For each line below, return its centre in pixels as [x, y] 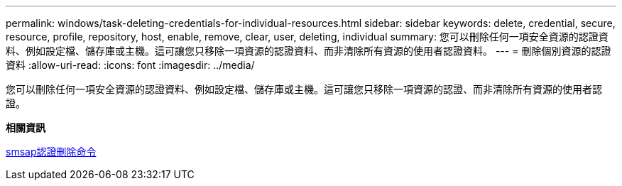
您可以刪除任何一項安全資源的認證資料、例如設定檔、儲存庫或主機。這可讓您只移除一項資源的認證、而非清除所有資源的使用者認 [304, 89]
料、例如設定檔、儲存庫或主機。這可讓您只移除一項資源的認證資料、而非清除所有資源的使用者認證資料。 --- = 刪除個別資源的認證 [309, 51]
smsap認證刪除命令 [51, 152]
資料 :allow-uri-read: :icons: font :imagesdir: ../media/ [130, 65]
